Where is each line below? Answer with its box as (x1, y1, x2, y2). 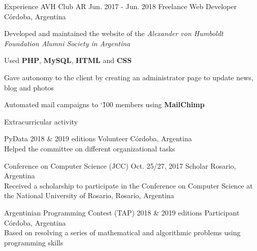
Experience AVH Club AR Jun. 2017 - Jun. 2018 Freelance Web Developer (4, 1, 237, 11)
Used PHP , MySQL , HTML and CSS (4, 55, 132, 66)
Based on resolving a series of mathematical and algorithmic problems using (4, 227, 241, 238)
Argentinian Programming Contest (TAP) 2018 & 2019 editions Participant (4, 207, 240, 217)
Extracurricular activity (4, 116, 78, 127)
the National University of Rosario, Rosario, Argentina (4, 190, 174, 201)
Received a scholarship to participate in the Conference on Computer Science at (4, 180, 253, 191)
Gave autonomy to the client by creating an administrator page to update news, (4, 72, 253, 82)
